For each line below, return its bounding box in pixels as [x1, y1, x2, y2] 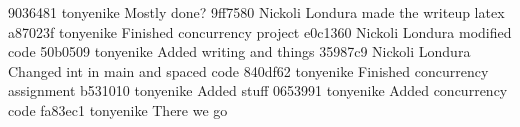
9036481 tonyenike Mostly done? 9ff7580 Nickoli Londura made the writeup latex [8, 2, 505, 22]
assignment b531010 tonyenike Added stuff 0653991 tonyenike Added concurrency [8, 80, 508, 101]
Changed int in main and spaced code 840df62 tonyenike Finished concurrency [8, 60, 489, 81]
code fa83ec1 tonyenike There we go [8, 99, 228, 120]
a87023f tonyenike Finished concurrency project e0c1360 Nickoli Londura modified [8, 21, 512, 42]
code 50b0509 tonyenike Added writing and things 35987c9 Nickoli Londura [8, 41, 471, 62]
